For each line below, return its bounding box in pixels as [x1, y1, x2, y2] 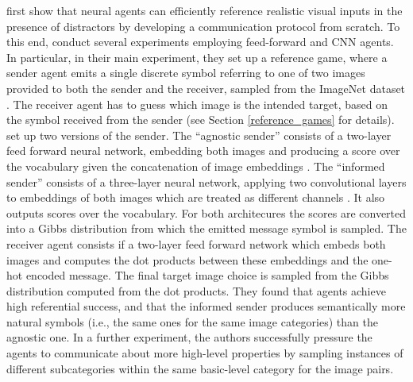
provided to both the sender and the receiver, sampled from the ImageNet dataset [6, 79, 406, 96]
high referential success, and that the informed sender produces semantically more [6, 298, 406, 314]
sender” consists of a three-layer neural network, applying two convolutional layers [6, 173, 407, 190]
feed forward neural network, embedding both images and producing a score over [6, 142, 400, 159]
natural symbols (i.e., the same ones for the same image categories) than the [6, 313, 378, 330]
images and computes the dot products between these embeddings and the [6, 251, 369, 268]
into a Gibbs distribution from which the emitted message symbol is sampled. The [6, 220, 407, 237]
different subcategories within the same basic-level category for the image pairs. [6, 360, 394, 376]
